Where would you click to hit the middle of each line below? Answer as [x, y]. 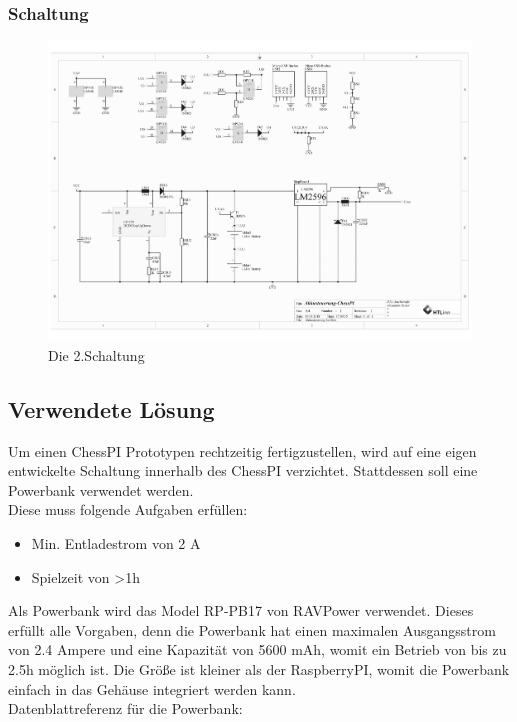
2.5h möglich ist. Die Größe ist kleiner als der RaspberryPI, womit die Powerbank [259, 669]
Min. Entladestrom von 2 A [116, 543]
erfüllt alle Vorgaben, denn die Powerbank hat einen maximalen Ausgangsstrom [252, 629]
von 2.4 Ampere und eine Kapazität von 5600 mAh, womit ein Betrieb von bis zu [257, 649]
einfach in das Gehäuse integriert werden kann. [152, 688]
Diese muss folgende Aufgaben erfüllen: [128, 509]
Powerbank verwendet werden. [101, 489]
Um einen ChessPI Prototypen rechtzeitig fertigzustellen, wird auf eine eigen [242, 450]
